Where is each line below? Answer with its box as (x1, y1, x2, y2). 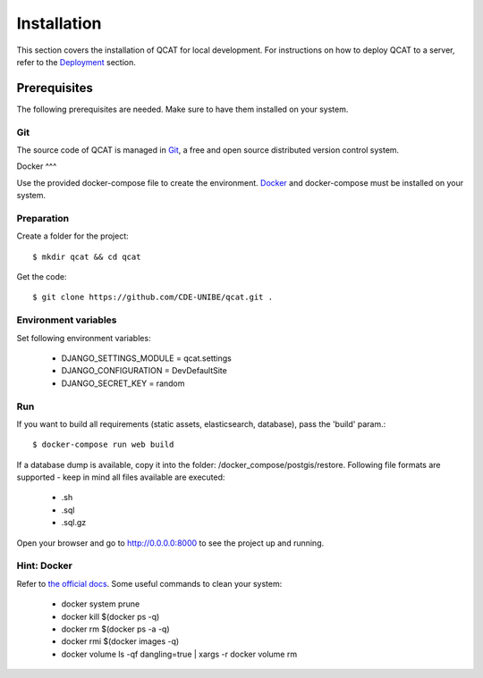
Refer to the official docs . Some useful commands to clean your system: (16, 578, 283, 589)
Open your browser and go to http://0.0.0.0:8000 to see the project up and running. (16, 537, 325, 548)
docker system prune (61, 598, 140, 609)
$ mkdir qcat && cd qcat (32, 251, 141, 262)
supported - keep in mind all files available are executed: (16, 472, 225, 482)
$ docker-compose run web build (32, 439, 174, 450)
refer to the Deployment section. (16, 56, 136, 67)
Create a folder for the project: (16, 230, 129, 241)
